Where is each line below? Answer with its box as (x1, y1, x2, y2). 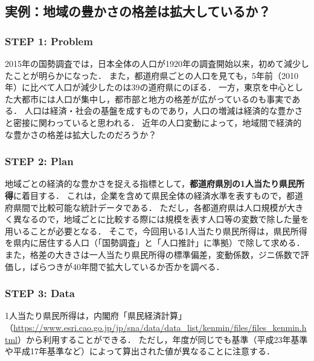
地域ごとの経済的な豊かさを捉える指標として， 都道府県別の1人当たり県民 (5, 177, 296, 190)
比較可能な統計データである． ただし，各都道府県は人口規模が (38, 201, 287, 213)
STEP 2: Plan (5, 154, 74, 169)
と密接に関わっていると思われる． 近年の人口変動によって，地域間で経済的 (5, 116, 302, 128)
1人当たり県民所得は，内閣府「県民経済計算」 (5, 309, 187, 322)
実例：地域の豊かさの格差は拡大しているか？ (5, 2, 271, 20)
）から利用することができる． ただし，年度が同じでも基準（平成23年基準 (18, 333, 308, 345)
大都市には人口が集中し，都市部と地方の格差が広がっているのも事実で (13, 92, 292, 105)
